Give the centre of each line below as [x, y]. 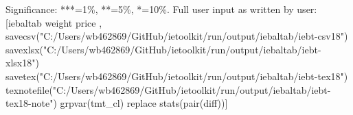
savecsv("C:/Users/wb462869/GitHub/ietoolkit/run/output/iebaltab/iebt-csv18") [177, 36]
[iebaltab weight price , [54, 22]
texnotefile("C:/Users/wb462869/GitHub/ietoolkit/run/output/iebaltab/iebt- [168, 89]
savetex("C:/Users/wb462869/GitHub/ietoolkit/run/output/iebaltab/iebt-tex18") [177, 76]
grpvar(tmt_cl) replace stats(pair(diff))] [144, 103]
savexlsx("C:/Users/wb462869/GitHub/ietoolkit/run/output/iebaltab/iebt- [163, 49]
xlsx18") [22, 63]
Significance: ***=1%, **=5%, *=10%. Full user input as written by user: [161, 9]
